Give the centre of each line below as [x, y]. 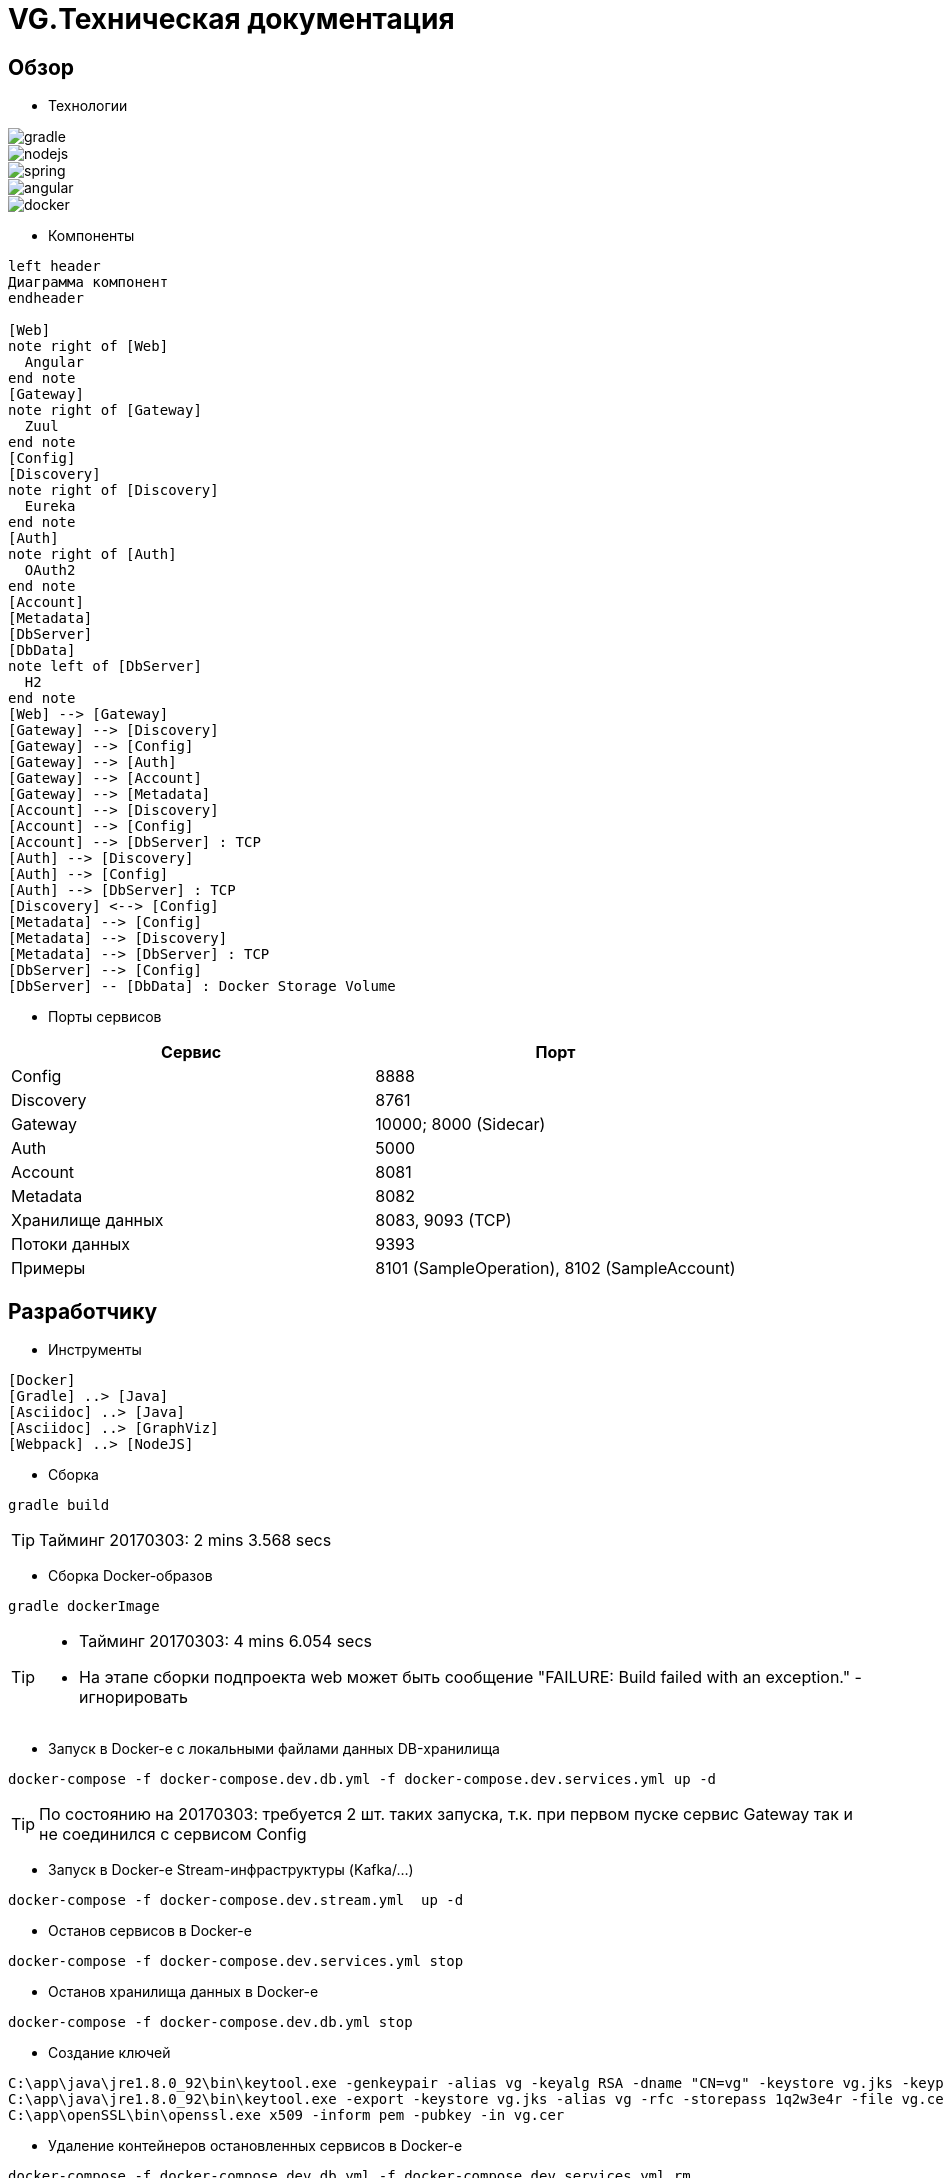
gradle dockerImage [84, 1606]
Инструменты [95, 1350]
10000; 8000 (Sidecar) [460, 1124]
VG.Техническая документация [231, 19]
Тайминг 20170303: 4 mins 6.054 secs [225, 1641]
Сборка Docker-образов [130, 1576]
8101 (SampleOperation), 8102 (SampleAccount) [555, 1268]
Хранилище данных [87, 1220]
